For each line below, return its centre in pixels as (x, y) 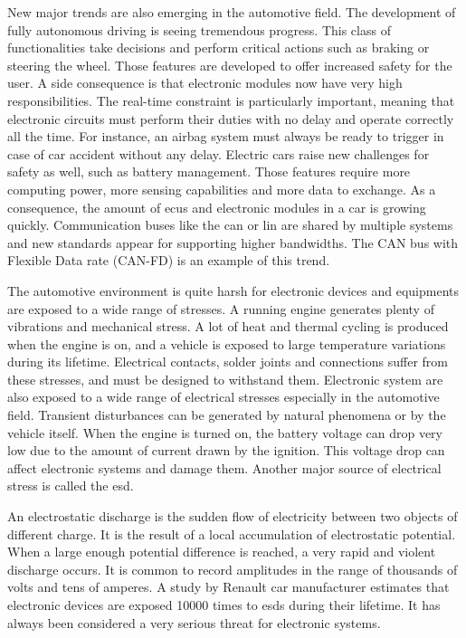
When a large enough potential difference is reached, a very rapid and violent (222, 552)
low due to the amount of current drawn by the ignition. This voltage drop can (226, 450)
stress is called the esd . (71, 486)
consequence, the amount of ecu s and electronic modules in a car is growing (217, 207)
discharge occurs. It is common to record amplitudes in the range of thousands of (233, 569)
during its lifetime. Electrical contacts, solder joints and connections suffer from (228, 362)
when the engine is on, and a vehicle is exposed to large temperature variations (227, 343)
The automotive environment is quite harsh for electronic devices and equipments (233, 290)
